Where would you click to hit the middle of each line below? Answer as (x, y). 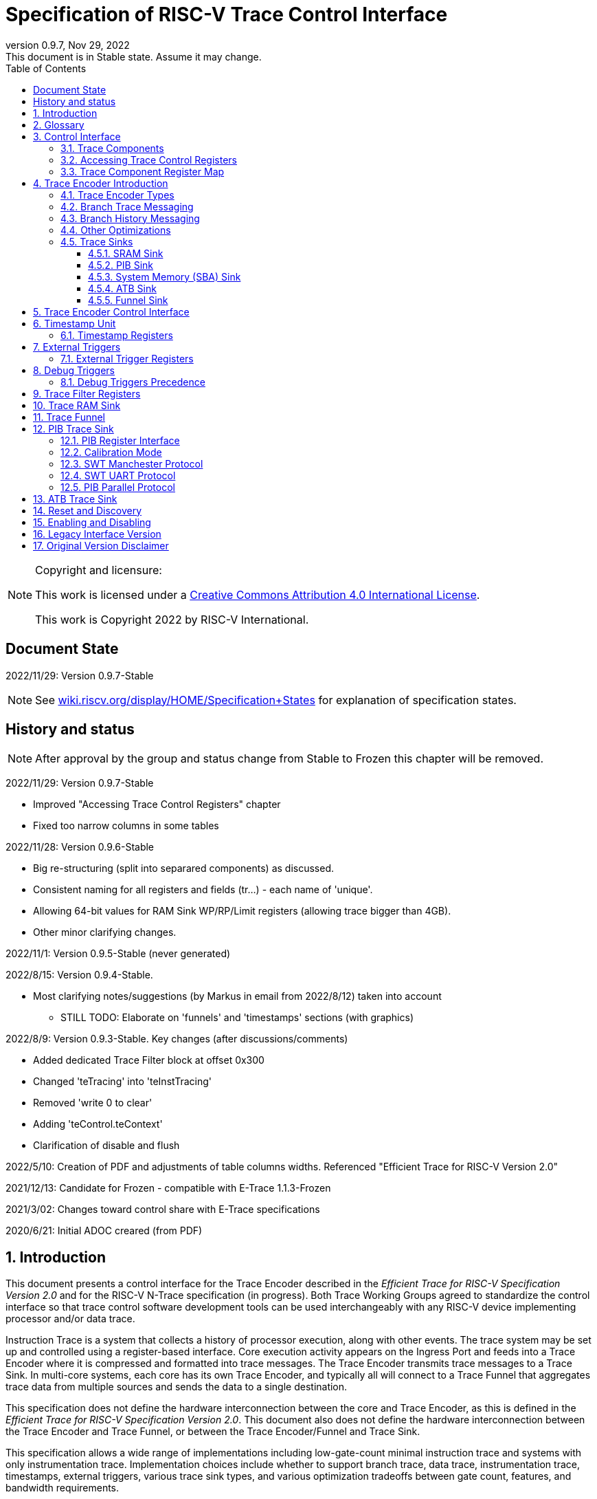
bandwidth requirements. (63, 1488)
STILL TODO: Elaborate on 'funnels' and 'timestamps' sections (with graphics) (237, 1018)
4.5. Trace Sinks (97, 241)
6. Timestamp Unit (75, 323)
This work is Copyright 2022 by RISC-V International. (172, 619)
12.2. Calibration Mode (111, 452)
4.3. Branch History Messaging (130, 218)
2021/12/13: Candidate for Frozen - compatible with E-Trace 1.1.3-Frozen (168, 1188)
